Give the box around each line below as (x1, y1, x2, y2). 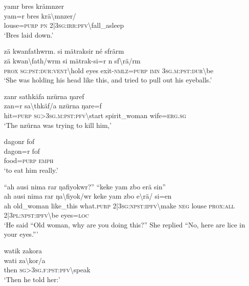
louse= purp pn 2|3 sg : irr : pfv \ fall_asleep (4, 20, 124, 30)
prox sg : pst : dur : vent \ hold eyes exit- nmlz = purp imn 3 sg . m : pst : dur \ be (4, 65, 214, 75)
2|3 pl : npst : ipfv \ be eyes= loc (4, 210, 89, 220)
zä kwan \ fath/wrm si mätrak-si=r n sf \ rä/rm (4, 55, 141, 65)
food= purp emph (4, 155, 54, 165)
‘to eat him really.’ (4, 164, 58, 175)
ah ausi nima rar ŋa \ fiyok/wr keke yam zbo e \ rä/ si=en (4, 191, 172, 201)
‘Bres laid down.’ (4, 29, 54, 40)
